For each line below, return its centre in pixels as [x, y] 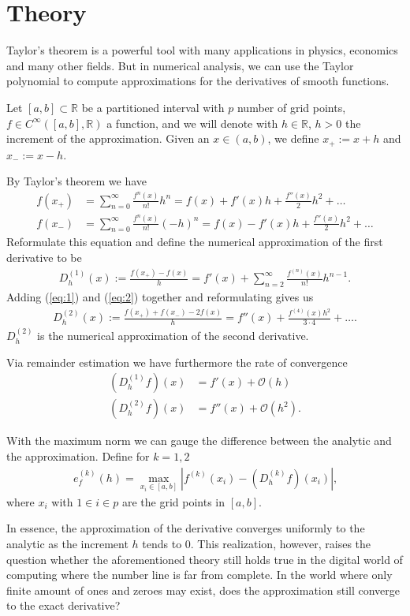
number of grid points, [291, 107]
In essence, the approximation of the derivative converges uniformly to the [186, 528]
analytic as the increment [67, 543]
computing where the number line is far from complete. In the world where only [199, 575]
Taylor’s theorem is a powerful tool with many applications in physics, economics [202, 50]
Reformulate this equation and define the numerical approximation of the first [195, 242]
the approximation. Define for [78, 455]
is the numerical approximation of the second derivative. [173, 336]
